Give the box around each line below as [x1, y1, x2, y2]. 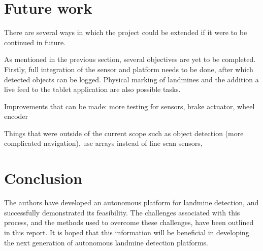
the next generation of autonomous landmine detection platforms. [4, 237, 208, 247]
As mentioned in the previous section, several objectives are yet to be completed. [4, 54, 256, 65]
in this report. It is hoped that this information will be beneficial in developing [4, 227, 249, 237]
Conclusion [4, 168, 83, 189]
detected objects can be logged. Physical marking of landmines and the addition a [4, 74, 259, 84]
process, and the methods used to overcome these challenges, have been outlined [4, 217, 254, 228]
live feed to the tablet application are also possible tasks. [4, 84, 181, 95]
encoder [4, 111, 28, 121]
